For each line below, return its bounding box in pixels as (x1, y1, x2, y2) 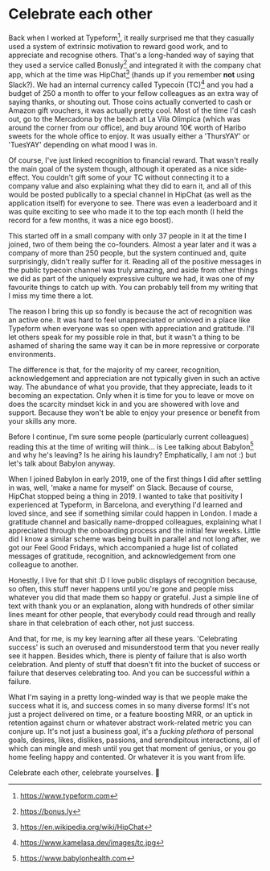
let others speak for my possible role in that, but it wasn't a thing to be (8, 332, 240, 342)
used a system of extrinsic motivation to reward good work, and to (8, 41, 228, 51)
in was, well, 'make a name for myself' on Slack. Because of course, (8, 483, 234, 492)
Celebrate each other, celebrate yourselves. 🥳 (8, 768, 161, 778)
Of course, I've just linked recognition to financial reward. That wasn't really (8, 155, 259, 165)
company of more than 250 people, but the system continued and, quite (8, 247, 247, 258)
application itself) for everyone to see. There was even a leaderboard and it (8, 198, 258, 208)
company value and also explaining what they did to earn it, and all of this (8, 180, 252, 190)
